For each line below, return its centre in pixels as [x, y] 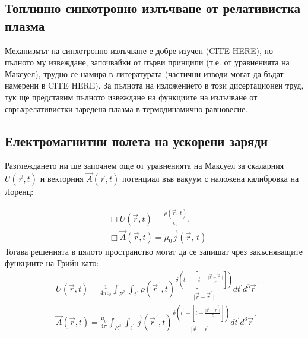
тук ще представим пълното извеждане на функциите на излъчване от [131, 97]
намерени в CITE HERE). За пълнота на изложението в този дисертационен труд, [154, 85]
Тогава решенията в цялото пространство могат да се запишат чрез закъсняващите [154, 251]
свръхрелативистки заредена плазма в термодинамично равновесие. [126, 108]
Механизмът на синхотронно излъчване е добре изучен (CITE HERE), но [139, 50]
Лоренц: [19, 192]
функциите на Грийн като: [52, 263]
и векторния [62, 179]
